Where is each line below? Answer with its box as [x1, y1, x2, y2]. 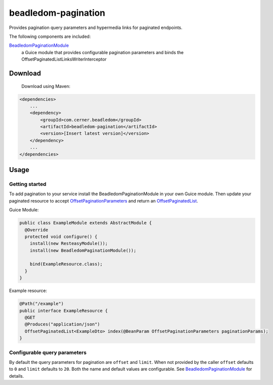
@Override [25, 227, 49, 233]
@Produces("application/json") [25, 322, 100, 327]
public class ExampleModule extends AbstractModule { [19, 220, 152, 226]
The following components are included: [9, 33, 91, 39]
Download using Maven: [21, 83, 71, 89]
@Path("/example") [19, 301, 64, 307]
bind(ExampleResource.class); [30, 261, 103, 267]
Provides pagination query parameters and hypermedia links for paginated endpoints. [9, 25, 183, 30]
